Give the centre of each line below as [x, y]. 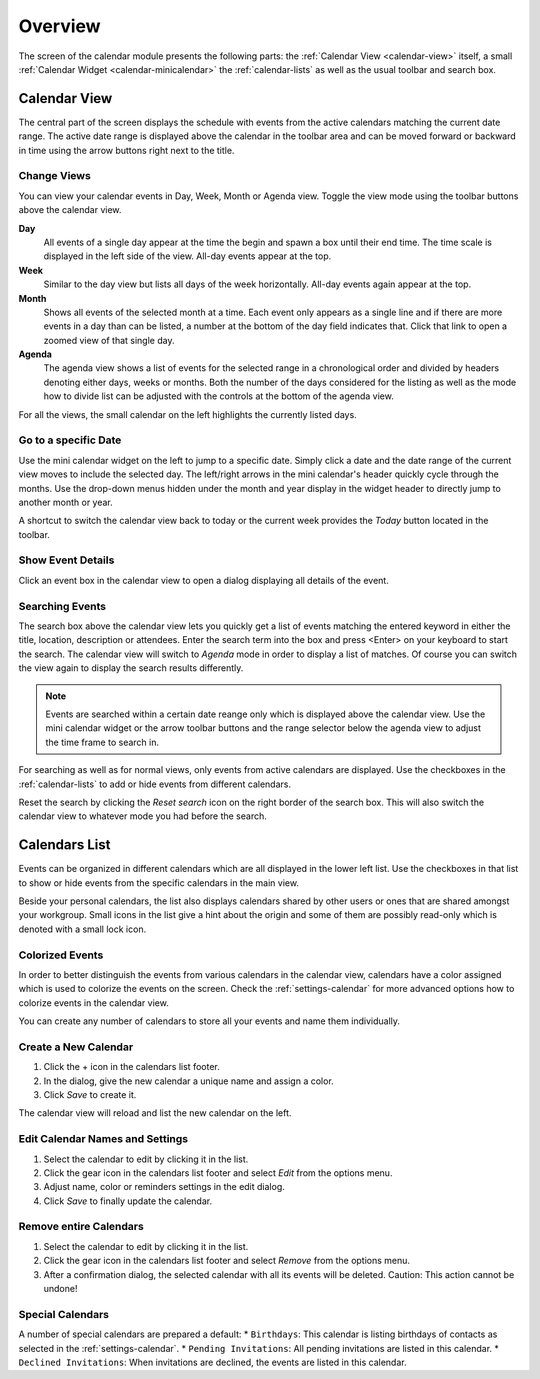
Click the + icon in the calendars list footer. [131, 1067]
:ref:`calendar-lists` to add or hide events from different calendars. [155, 784]
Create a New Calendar [76, 1047]
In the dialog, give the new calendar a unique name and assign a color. [188, 1081]
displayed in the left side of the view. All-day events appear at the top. [187, 256]
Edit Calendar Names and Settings [103, 1139]
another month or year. [66, 502]
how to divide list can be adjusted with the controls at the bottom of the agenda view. [218, 396]
